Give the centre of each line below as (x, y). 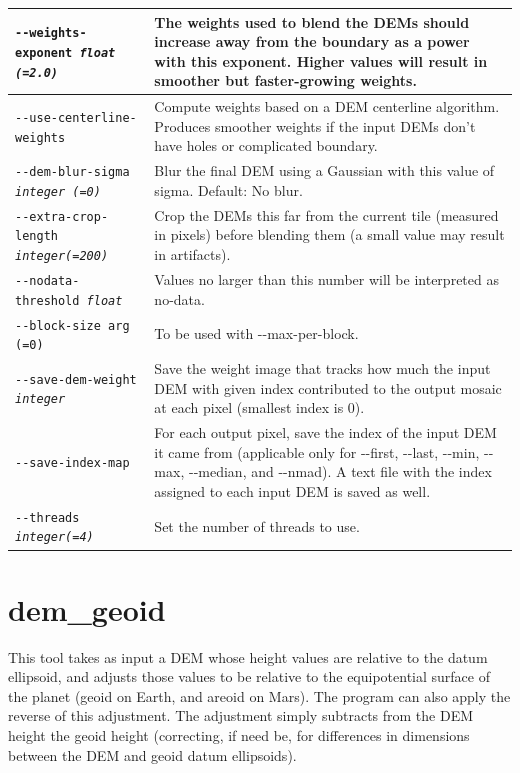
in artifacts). (192, 254)
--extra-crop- (62, 216)
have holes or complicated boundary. (266, 145)
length (36, 236)
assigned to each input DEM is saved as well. (292, 490)
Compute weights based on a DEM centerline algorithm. (327, 106)
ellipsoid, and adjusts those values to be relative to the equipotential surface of (249, 676)
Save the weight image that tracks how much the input (322, 368)
